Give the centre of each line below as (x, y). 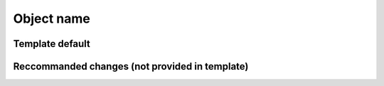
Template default (52, 44)
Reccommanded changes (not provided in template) (131, 66)
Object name (52, 18)
